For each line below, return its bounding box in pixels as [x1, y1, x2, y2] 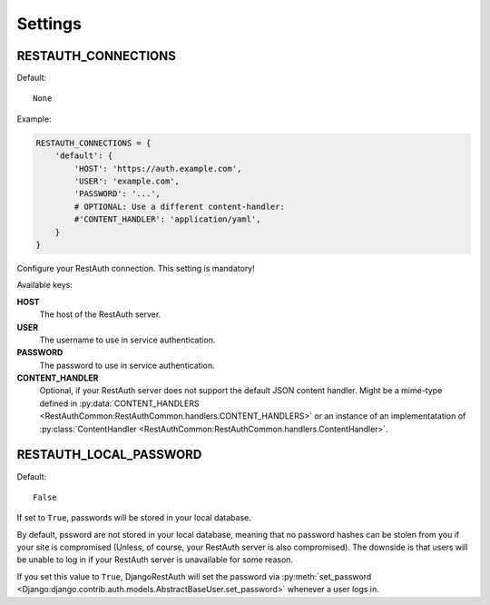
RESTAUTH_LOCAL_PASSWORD [16, 447, 202, 462]
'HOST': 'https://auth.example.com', [73, 164, 242, 174]
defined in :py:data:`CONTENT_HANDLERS [39, 398, 200, 409]
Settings [16, 14, 82, 34]
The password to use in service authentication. [39, 360, 215, 371]
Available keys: [16, 280, 73, 291]
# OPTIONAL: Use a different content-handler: [73, 201, 285, 212]
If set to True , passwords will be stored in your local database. [16, 512, 251, 523]
